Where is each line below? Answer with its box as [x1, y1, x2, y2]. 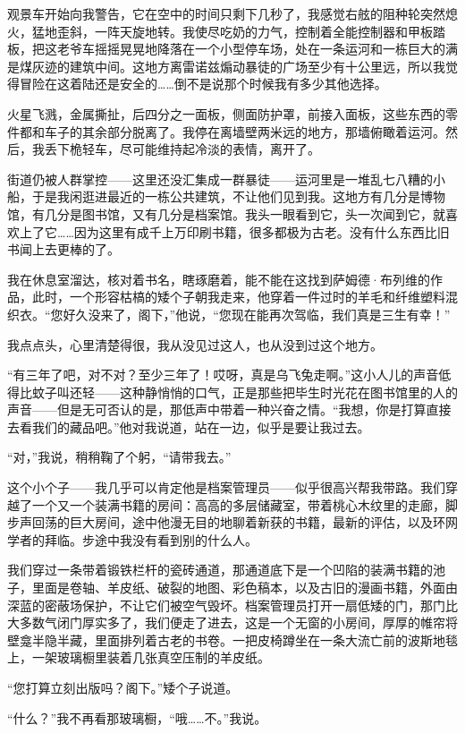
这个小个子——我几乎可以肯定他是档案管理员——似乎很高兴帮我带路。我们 [7, 478, 445, 497]
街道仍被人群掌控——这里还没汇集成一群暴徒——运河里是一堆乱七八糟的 [7, 169, 433, 188]
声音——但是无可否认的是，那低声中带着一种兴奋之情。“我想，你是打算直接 [7, 400, 452, 419]
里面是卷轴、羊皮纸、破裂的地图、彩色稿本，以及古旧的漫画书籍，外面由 [31, 578, 458, 597]
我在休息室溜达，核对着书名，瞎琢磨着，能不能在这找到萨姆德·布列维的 [7, 269, 430, 288]
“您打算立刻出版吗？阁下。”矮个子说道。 [7, 678, 239, 696]
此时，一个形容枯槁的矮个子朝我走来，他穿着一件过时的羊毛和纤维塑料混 [31, 287, 458, 306]
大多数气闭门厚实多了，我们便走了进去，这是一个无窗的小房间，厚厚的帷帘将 [7, 613, 458, 632]
